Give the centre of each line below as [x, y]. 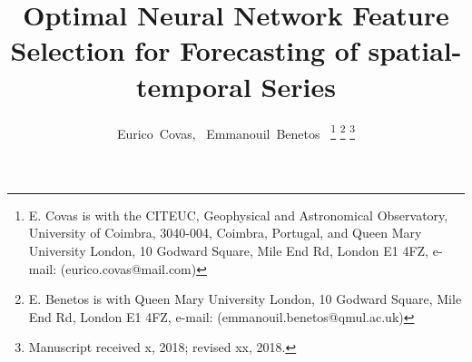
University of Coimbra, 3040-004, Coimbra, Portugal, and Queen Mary [225, 233]
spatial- [415, 50]
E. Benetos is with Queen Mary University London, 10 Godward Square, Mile [245, 299]
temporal [194, 86]
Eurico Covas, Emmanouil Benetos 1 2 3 [236, 132]
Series [298, 86]
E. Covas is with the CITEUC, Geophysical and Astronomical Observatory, [238, 215]
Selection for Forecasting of [184, 50]
